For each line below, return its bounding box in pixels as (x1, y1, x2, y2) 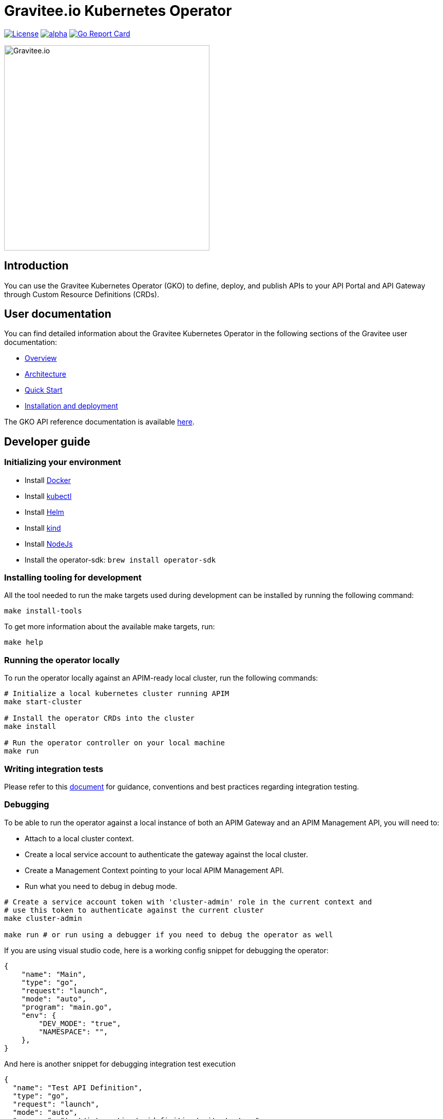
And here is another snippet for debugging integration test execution (4, 1059, 236, 1068)
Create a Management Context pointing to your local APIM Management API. (25, 865, 284, 875)
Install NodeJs (25, 539, 73, 548)
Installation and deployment (25, 401, 118, 411)
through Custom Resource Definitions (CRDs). (4, 290, 159, 299)
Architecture (25, 370, 67, 379)
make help (4, 638, 43, 647)
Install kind (25, 523, 61, 532)
